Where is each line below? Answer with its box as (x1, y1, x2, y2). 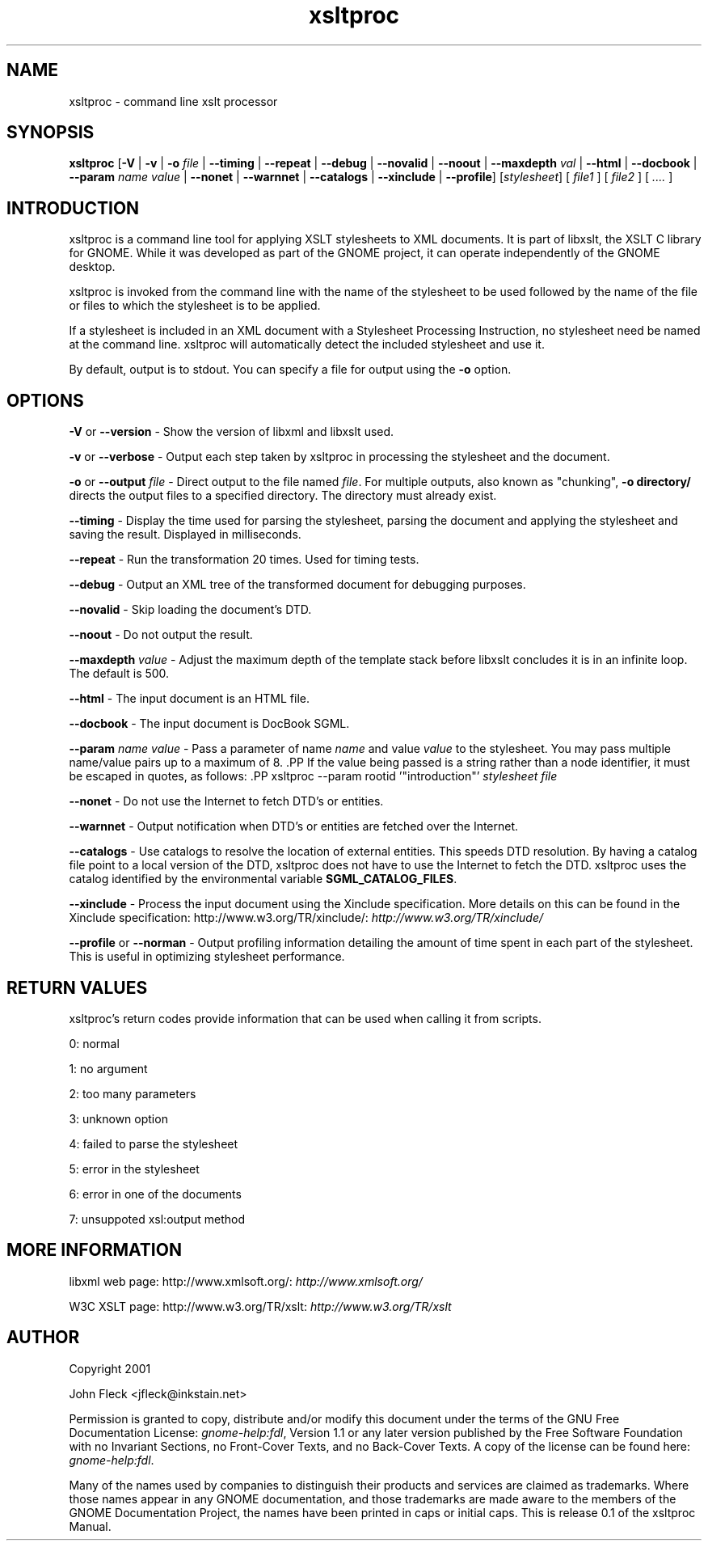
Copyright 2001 (69, 1361, 151, 1376)
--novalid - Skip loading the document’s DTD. (69, 602, 312, 617)
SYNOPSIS (6, 122, 95, 143)
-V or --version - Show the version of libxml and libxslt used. (69, 425, 394, 439)
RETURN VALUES (6, 977, 148, 998)
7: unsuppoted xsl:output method (69, 1211, 246, 1226)
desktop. (69, 260, 116, 274)
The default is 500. (69, 666, 170, 681)
